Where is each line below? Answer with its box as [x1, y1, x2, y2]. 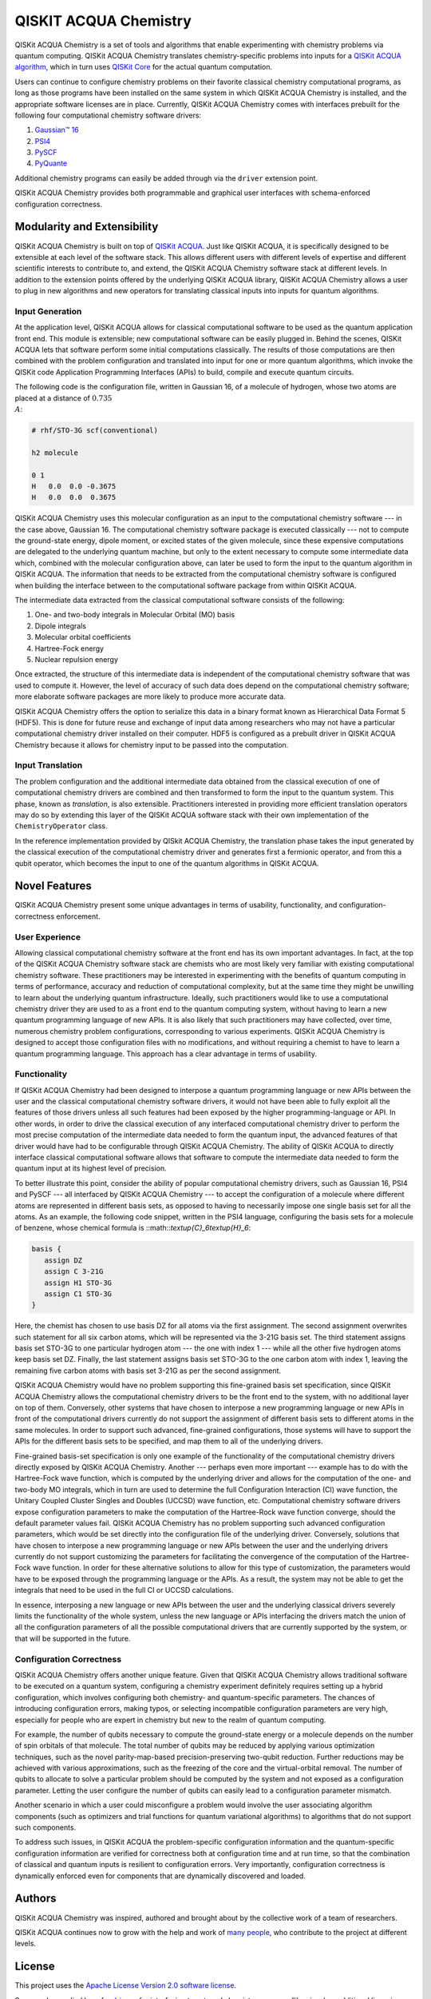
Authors [14, 1892, 57, 1905]
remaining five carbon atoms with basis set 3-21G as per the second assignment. [14, 1366, 282, 1375]
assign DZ [44, 1255, 83, 1265]
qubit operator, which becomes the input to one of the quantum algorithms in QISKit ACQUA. [14, 858, 319, 868]
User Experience [14, 932, 81, 943]
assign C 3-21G [44, 1267, 104, 1276]
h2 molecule [31, 448, 79, 457]
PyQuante [34, 158, 68, 168]
